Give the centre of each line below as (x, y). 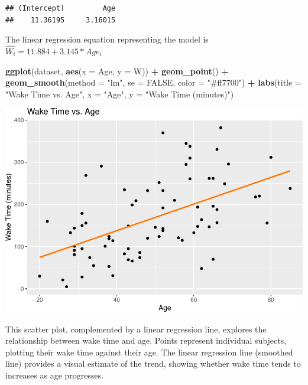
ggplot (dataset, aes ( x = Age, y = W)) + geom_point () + (117, 71)
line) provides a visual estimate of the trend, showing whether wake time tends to (153, 363)
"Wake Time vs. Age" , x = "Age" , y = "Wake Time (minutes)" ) (120, 94)
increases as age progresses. (55, 375)
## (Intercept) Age (61, 8)
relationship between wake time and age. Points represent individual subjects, (146, 340)
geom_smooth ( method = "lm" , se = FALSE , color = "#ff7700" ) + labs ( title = (153, 82)
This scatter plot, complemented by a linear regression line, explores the (136, 329)
